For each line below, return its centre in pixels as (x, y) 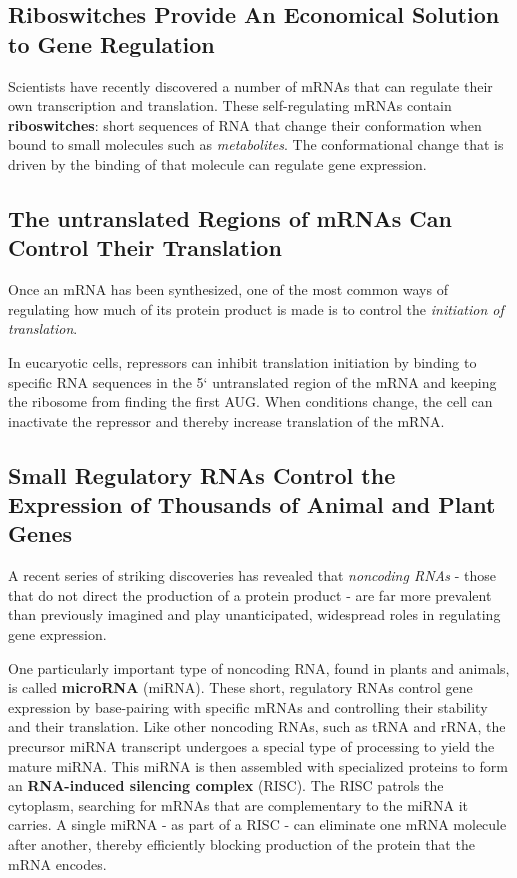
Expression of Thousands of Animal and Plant (252, 504)
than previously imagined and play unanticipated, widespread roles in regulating (254, 614)
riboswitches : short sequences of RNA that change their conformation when (245, 124)
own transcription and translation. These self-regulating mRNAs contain (230, 105)
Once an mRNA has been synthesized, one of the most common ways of (228, 289)
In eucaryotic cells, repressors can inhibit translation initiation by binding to (242, 361)
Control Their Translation (145, 247)
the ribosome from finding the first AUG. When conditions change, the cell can (250, 401)
